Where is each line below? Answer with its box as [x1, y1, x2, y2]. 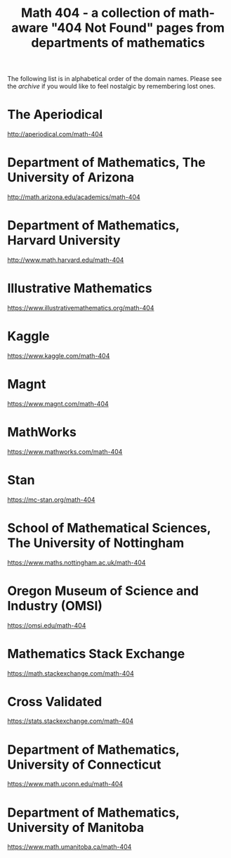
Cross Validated [7, 693, 103, 709]
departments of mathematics [31, 35, 205, 51]
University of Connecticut [7, 757, 161, 772]
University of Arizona [7, 170, 135, 186]
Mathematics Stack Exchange [7, 645, 185, 662]
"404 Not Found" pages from [51, 20, 225, 36]
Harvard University [7, 232, 121, 248]
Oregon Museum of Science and [7, 583, 199, 599]
